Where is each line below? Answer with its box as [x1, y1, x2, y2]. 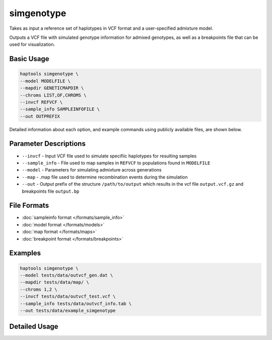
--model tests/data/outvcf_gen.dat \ [20, 272, 113, 278]
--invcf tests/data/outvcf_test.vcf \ [20, 294, 116, 300]
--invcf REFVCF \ [20, 99, 63, 105]
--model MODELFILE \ [20, 78, 71, 84]
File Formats [9, 201, 49, 210]
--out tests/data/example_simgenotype [20, 308, 116, 313]
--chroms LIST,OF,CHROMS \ [20, 92, 87, 98]
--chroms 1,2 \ [20, 287, 57, 292]
